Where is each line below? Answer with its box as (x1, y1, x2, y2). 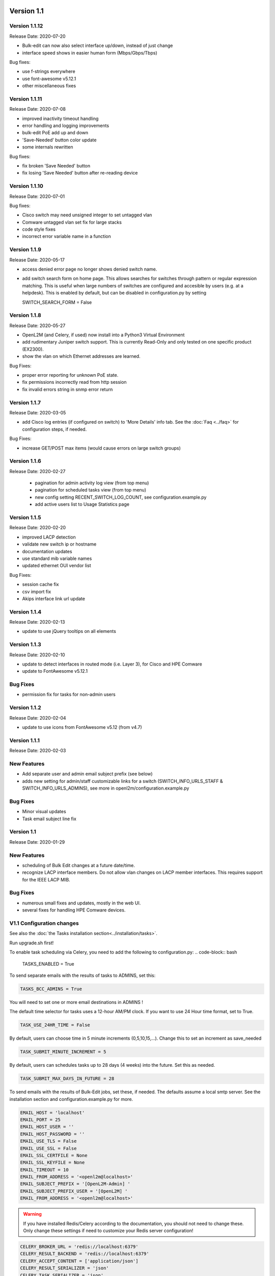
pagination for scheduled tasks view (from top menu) (35, 487, 147, 493)
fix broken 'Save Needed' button (22, 162, 91, 168)
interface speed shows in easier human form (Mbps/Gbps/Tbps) (22, 50, 157, 56)
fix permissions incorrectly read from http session (22, 379, 127, 385)
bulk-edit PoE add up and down (22, 130, 89, 136)
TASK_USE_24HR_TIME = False (20, 1022, 90, 1028)
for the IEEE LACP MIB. (22, 876, 71, 882)
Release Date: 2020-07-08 (9, 106, 66, 112)
